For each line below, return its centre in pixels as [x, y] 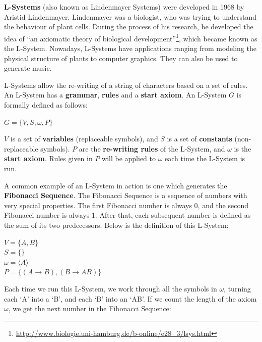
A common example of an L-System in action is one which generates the [116, 185]
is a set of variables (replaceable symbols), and [84, 139]
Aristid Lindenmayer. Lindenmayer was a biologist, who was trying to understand [130, 16]
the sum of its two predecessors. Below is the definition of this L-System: [116, 225]
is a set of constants [200, 139]
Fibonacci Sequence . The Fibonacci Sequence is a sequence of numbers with [126, 195]
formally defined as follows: [46, 105]
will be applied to [129, 158]
